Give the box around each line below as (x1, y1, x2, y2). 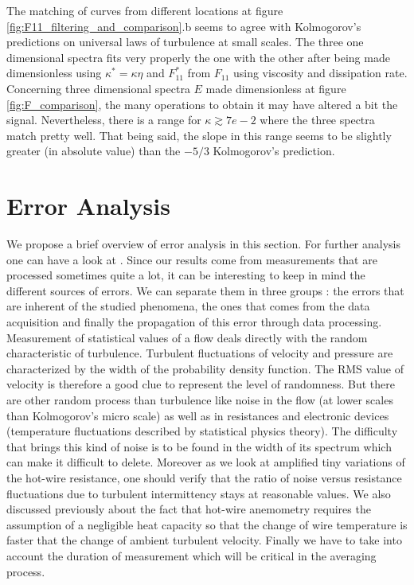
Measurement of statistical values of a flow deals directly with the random (6, 329, 368, 345)
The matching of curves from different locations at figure (6, 2, 283, 18)
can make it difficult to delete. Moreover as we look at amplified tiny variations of (6, 454, 405, 470)
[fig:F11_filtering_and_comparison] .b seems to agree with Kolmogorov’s (6, 18, 361, 34)
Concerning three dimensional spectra (6, 80, 190, 96)
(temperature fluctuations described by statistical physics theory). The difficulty (6, 423, 398, 439)
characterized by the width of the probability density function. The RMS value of (6, 360, 404, 376)
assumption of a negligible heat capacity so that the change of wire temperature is (6, 516, 408, 532)
